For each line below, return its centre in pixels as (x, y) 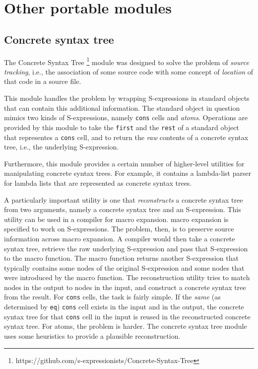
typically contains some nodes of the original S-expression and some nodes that (124, 267)
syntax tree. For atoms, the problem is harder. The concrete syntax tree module (126, 326)
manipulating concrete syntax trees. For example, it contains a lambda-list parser (128, 173)
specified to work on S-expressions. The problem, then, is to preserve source (119, 229)
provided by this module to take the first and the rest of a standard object (122, 127)
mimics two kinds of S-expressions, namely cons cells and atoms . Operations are (126, 117)
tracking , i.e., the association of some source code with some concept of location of (129, 71)
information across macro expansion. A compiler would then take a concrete (120, 238)
